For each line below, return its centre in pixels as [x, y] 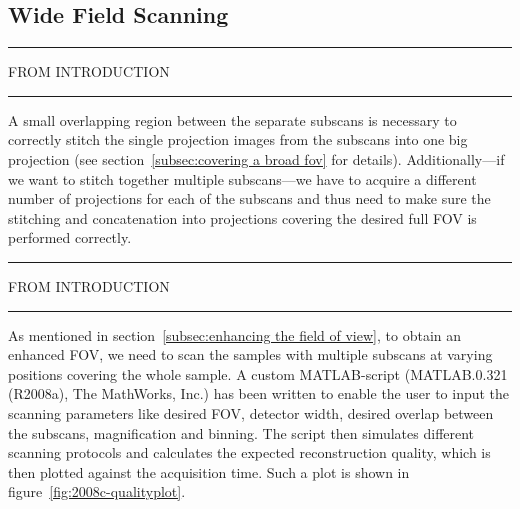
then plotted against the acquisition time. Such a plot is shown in [209, 471]
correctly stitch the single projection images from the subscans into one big [238, 139]
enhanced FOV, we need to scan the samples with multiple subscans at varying [250, 354]
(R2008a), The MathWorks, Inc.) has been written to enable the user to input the [259, 393]
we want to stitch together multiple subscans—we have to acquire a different [242, 178]
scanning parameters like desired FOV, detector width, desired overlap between [251, 412]
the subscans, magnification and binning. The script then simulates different [241, 432]
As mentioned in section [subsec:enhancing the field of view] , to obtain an [234, 334]
